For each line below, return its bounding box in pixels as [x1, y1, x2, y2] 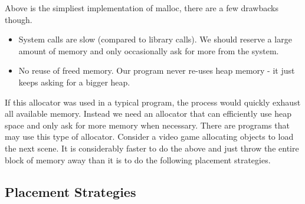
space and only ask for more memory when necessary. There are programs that [5, 119, 290, 131]
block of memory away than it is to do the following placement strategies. [5, 153, 271, 166]
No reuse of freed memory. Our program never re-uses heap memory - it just [18, 64, 295, 77]
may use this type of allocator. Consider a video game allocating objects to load [5, 130, 294, 143]
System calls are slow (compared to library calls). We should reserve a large [18, 33, 292, 45]
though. [5, 13, 32, 25]
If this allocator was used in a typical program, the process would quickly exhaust [5, 96, 301, 108]
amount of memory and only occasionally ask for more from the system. [18, 44, 279, 57]
